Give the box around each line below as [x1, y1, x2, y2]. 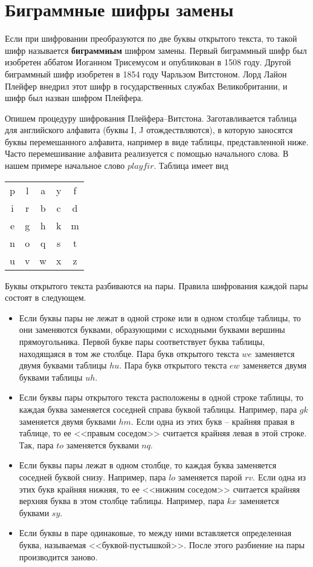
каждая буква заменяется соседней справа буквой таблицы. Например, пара [19, 403, 297, 415]
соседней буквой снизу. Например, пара [19, 470, 166, 483]
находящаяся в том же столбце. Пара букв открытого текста [19, 347, 239, 359]
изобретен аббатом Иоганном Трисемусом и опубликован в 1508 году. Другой [5, 56, 291, 68]
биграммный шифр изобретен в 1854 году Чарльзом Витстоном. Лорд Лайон [5, 67, 287, 80]
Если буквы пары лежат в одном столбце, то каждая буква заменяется [19, 459, 277, 471]
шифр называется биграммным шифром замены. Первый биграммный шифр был [5, 44, 307, 56]
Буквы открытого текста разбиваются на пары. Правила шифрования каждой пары [5, 279, 308, 292]
